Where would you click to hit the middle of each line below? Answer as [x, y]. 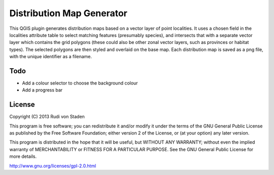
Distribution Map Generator [68, 13]
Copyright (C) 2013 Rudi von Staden [47, 117]
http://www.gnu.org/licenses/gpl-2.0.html [53, 166]
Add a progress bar [42, 90]
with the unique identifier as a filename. [51, 57]
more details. [23, 156]
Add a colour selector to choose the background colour [80, 83]
